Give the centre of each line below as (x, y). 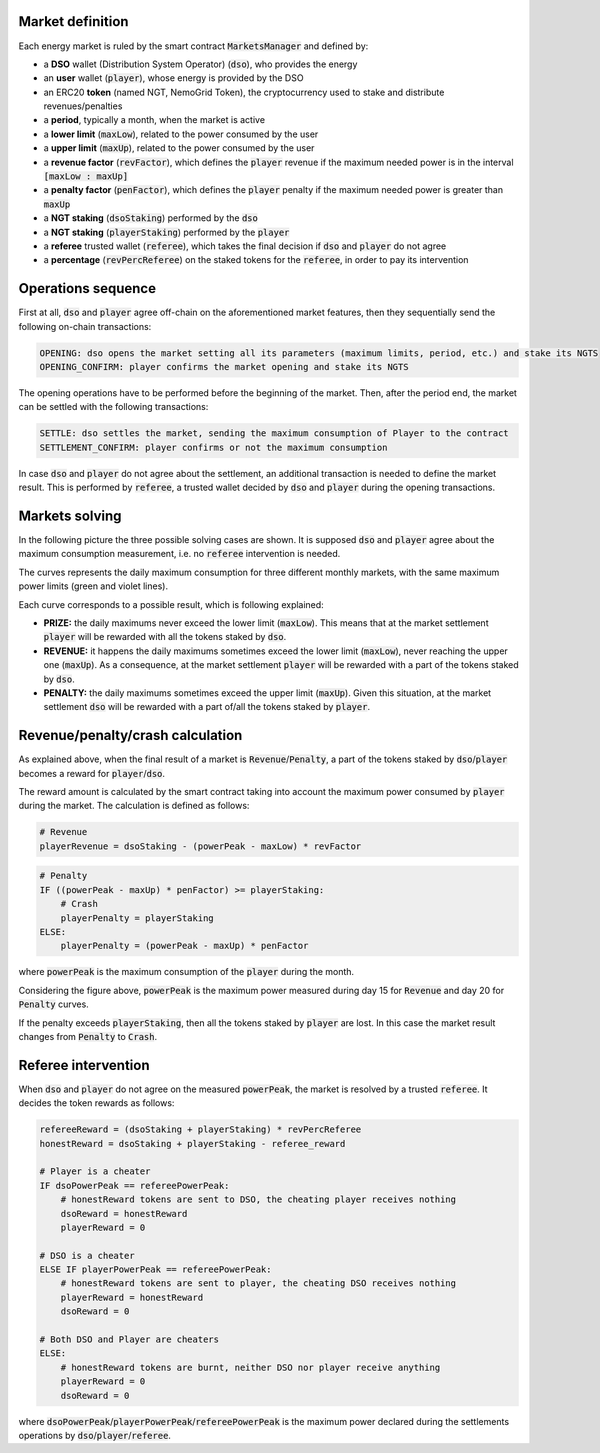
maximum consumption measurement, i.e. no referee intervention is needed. (179, 554)
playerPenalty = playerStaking (137, 918)
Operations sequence (87, 288)
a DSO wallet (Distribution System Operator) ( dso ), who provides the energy (200, 64)
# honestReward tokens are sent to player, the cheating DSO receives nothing (258, 1283)
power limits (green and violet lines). (93, 586)
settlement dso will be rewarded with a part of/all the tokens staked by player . (206, 707)
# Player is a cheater (95, 1171)
